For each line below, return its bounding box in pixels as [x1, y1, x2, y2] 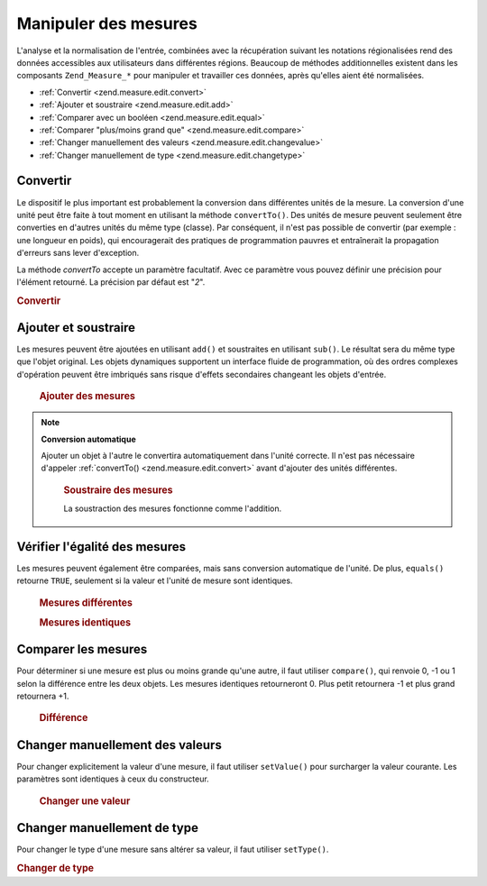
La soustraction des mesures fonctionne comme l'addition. [63, 503, 282, 514]
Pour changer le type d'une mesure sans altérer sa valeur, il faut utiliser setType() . [16, 844, 329, 855]
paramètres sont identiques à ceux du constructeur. [16, 773, 209, 784]
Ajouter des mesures [39, 390, 135, 403]
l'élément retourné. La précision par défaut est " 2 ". [16, 276, 206, 288]
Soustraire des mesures [63, 483, 173, 496]
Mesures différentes [39, 596, 133, 608]
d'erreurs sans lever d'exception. [16, 248, 140, 259]
